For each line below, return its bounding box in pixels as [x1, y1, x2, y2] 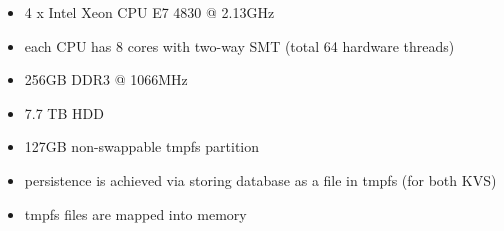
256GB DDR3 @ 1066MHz [24, 69, 188, 90]
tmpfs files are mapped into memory [24, 203, 247, 224]
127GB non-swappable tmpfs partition [24, 136, 260, 157]
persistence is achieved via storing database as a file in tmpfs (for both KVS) [24, 169, 497, 190]
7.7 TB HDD [24, 102, 104, 123]
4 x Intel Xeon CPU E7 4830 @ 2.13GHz [24, 2, 275, 22]
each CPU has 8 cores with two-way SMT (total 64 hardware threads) [24, 35, 455, 56]
